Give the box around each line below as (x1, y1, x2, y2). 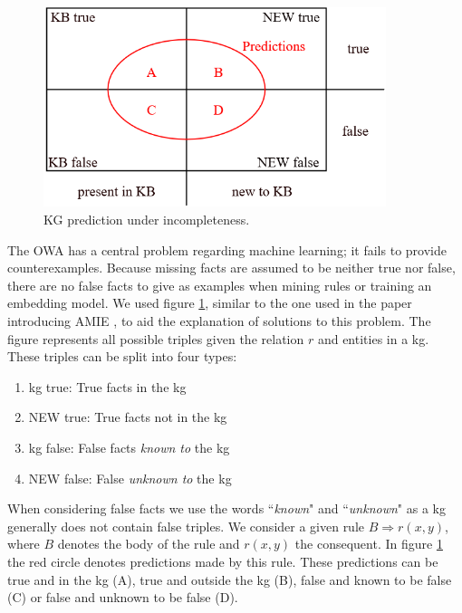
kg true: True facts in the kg (28, 377, 187, 396)
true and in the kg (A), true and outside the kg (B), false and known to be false (7, 570, 452, 589)
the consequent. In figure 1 (294, 534, 443, 553)
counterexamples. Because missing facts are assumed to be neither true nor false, (7, 258, 456, 277)
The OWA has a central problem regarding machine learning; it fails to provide (7, 240, 447, 259)
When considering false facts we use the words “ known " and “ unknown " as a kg (7, 499, 446, 518)
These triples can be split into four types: (7, 347, 237, 366)
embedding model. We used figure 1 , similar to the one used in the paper (7, 293, 412, 312)
